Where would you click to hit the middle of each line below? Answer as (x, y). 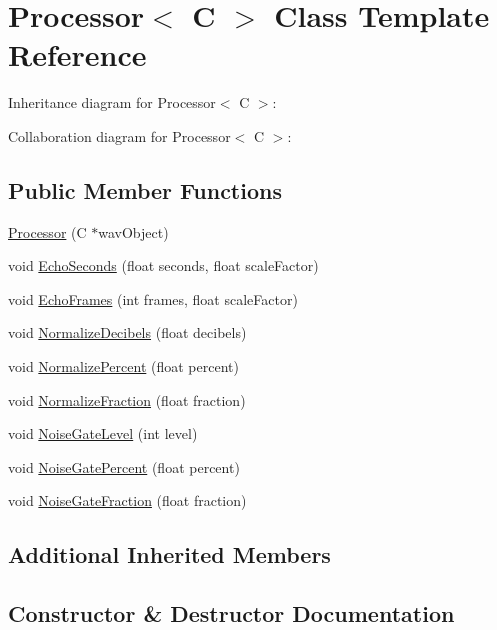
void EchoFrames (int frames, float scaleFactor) (153, 298)
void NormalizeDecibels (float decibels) (127, 332)
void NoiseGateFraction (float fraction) (127, 500)
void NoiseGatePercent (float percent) (124, 466)
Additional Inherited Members (169, 554)
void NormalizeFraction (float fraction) (127, 399)
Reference (77, 54)
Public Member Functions (145, 189)
